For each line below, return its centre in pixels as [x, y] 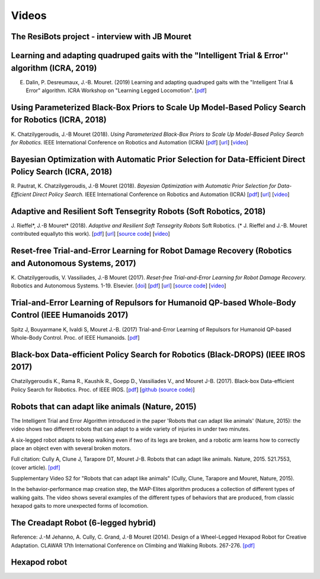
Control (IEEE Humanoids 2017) [70, 315]
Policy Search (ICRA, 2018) [62, 172]
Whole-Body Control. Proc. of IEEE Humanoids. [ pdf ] [75, 337]
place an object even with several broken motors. [71, 448]
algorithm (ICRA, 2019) [54, 68]
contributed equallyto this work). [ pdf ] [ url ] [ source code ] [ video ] [90, 234]
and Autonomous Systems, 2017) [73, 263]
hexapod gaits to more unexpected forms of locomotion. [80, 506]
